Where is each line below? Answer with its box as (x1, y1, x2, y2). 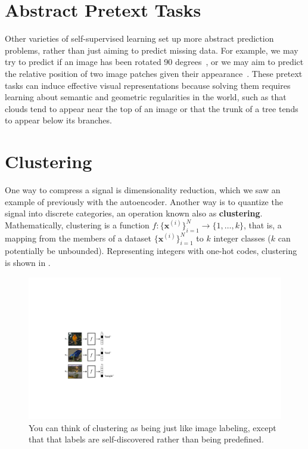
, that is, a (243, 218, 282, 231)
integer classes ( (213, 231, 271, 244)
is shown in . (5, 256, 51, 268)
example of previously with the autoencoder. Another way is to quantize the (5, 195, 283, 208)
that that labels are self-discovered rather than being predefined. (29, 433, 264, 445)
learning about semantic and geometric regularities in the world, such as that (5, 91, 287, 103)
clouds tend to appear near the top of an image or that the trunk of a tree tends (5, 102, 298, 114)
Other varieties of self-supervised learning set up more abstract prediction (5, 32, 274, 45)
